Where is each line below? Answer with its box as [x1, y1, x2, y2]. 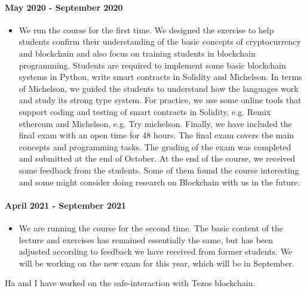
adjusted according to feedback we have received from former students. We [19, 245, 293, 258]
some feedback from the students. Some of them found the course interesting [19, 163, 299, 176]
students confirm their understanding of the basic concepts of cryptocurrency [19, 35, 301, 48]
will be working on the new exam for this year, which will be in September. [19, 256, 294, 269]
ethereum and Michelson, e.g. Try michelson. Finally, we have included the [19, 117, 292, 129]
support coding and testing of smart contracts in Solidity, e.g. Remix [19, 105, 271, 117]
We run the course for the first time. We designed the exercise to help [19, 23, 274, 36]
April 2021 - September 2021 [5, 199, 127, 211]
